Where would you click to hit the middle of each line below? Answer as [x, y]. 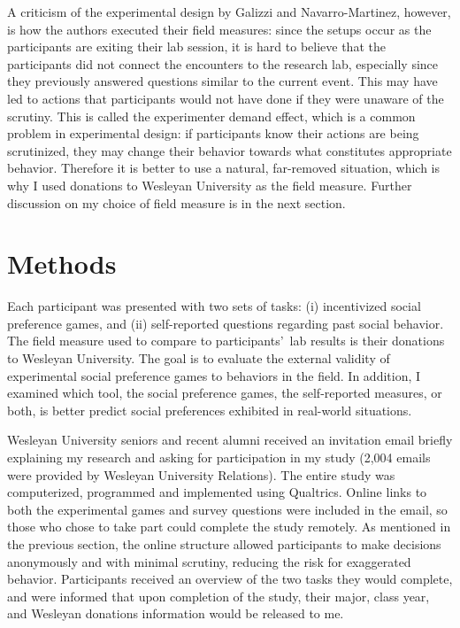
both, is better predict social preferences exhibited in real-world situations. [210, 410]
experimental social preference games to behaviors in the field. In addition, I [214, 375]
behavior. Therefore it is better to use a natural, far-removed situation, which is [224, 168]
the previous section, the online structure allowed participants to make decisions [224, 543]
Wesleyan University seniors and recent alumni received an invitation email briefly [230, 440]
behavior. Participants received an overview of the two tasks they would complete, [230, 579]
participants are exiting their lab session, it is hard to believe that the [196, 47]
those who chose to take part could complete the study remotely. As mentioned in [229, 527]
